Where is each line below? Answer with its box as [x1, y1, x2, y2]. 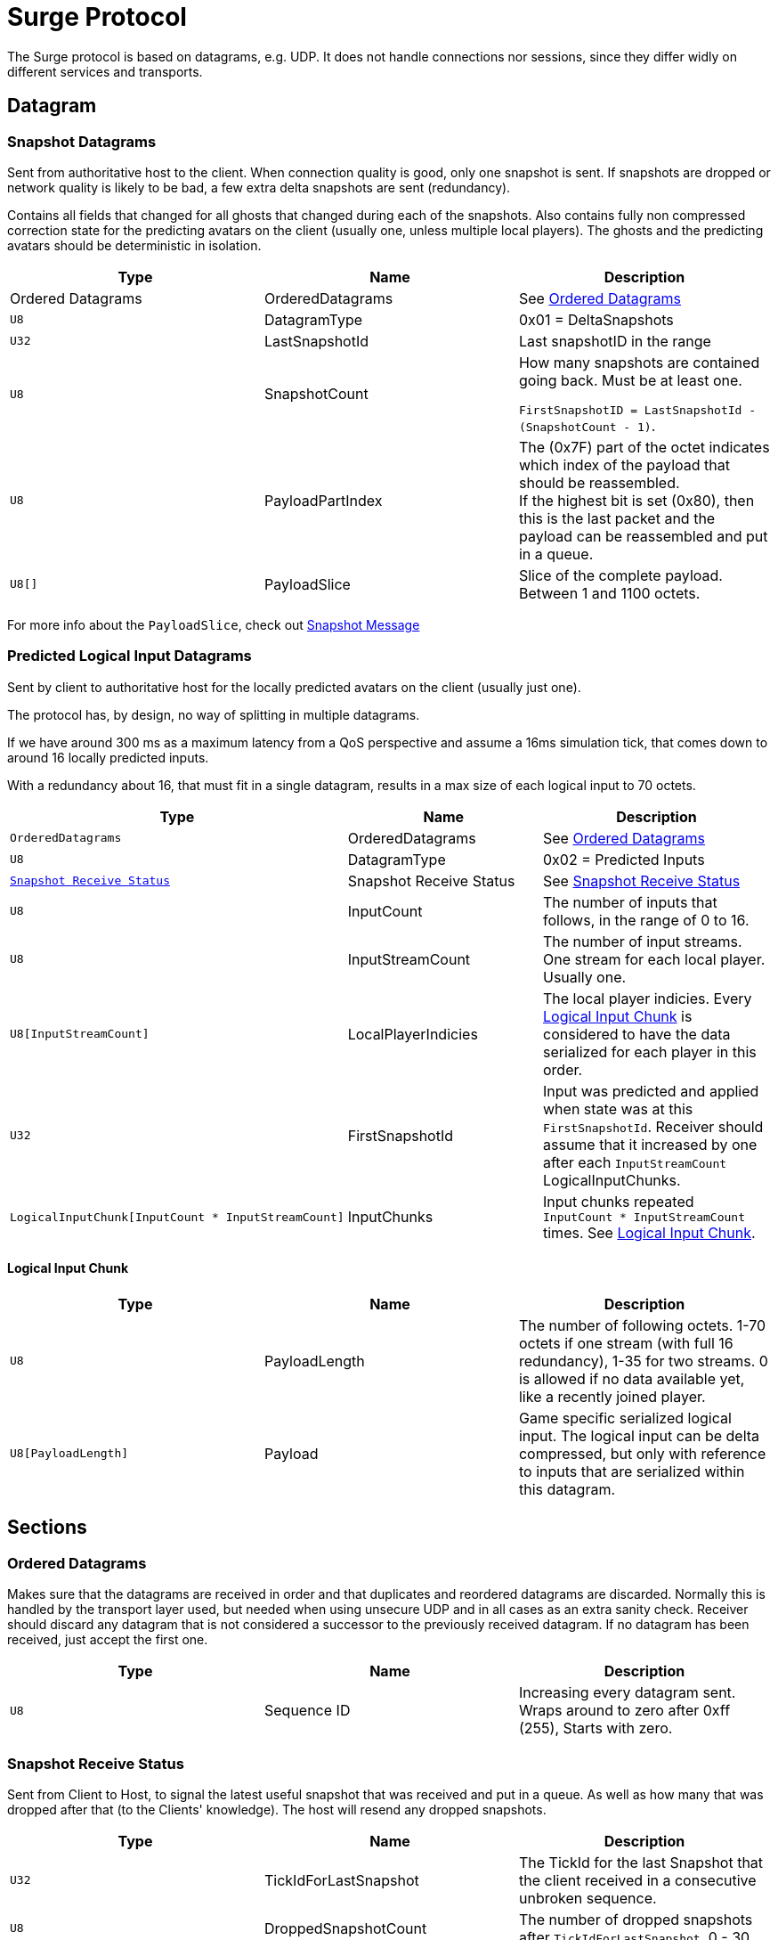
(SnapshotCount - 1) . [518, 416, 656, 435]
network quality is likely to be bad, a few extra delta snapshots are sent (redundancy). [7, 179, 511, 195]
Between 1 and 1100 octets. [518, 583, 701, 602]
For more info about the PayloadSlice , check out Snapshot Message [7, 616, 420, 632]
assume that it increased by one [543, 1135, 758, 1153]
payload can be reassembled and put [518, 526, 768, 545]
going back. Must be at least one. [518, 371, 742, 389]
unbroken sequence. [518, 1888, 657, 1907]
